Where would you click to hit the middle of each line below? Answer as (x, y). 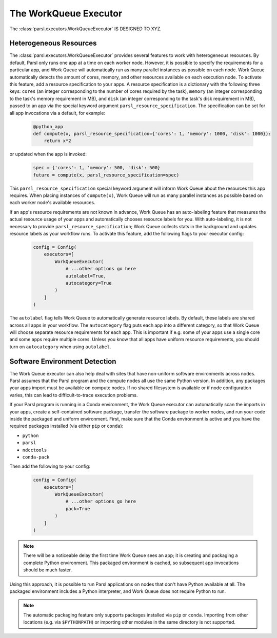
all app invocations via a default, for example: (57, 113)
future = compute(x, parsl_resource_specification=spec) (106, 175)
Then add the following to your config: (50, 466)
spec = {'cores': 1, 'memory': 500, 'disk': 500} (97, 168)
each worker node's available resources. (52, 203)
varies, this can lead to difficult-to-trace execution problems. (74, 395)
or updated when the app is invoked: (48, 154)
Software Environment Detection (63, 361)
